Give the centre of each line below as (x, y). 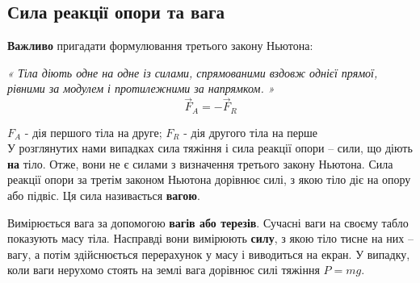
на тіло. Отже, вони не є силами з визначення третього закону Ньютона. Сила (200, 163)
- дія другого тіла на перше (250, 132)
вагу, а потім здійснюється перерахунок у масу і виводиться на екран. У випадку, (209, 254)
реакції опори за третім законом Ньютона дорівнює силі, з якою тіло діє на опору (209, 179)
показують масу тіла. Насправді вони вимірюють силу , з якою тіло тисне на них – (210, 238)
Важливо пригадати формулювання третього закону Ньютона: (160, 46)
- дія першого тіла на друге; (93, 132)
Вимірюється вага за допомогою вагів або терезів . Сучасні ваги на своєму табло (208, 222)
